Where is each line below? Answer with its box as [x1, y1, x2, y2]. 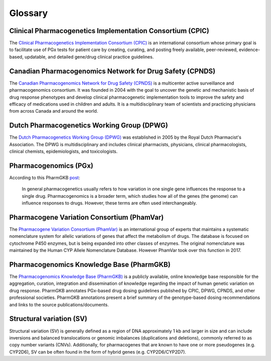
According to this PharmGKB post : [9, 174, 80, 180]
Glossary [9, 8, 48, 19]
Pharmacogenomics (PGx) [9, 161, 94, 170]
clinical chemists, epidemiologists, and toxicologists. [9, 148, 118, 154]
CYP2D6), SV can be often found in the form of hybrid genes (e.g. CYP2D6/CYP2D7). [9, 348, 187, 355]
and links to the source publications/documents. [9, 301, 109, 307]
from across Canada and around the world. [9, 108, 98, 114]
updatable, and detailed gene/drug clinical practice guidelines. [24, 54, 154, 60]
